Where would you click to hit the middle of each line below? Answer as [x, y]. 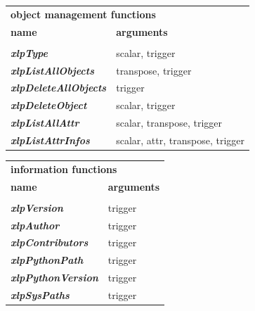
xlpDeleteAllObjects [59, 88]
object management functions [83, 14]
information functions [64, 169]
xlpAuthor [35, 225]
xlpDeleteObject [49, 105]
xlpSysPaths [40, 294]
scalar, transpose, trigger [169, 123]
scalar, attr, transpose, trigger [181, 140]
